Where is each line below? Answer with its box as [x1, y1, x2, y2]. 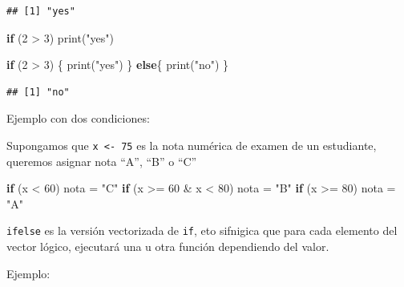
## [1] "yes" [6, 6, 75, 17]
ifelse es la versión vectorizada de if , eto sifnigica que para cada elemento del [6, 222, 398, 239]
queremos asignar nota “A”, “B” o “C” [6, 152, 197, 169]
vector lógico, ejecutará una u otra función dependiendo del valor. [6, 238, 329, 255]
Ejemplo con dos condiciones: [6, 110, 150, 127]
